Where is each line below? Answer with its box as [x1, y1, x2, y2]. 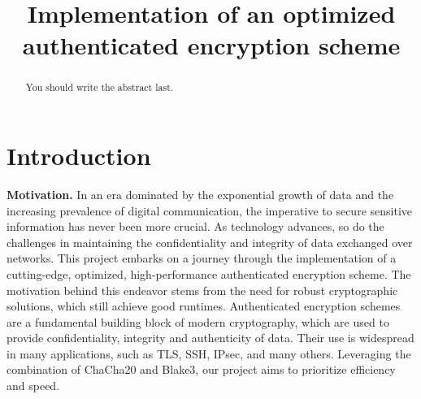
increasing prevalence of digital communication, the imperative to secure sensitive [7, 202, 412, 219]
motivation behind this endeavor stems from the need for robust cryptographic [7, 281, 398, 298]
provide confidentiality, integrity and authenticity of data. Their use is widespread [7, 329, 414, 346]
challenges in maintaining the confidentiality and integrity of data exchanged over [7, 233, 413, 250]
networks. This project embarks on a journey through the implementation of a [7, 249, 397, 267]
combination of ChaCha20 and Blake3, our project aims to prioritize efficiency [7, 361, 396, 378]
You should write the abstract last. [25, 80, 174, 94]
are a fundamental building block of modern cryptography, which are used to [7, 313, 389, 330]
